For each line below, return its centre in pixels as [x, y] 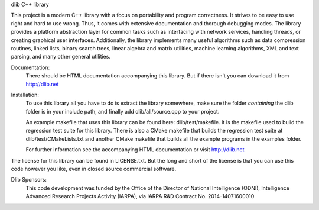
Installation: [25, 95]
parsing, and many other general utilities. [61, 57]
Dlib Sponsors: [29, 180]
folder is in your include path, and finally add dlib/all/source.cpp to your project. [123, 111]
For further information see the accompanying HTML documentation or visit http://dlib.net [135, 150]
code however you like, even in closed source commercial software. [94, 169]
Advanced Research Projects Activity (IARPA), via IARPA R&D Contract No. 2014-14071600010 [140, 196]
